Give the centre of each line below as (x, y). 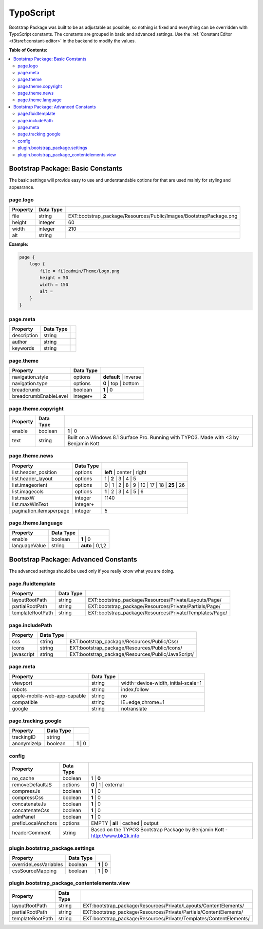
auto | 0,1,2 (94, 546)
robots (19, 689)
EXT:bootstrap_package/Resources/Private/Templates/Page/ (158, 613)
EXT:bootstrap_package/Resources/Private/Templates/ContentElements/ (167, 918)
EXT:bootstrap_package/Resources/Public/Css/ (124, 641)
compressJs (26, 791)
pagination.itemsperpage (41, 511)
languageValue (29, 546)
